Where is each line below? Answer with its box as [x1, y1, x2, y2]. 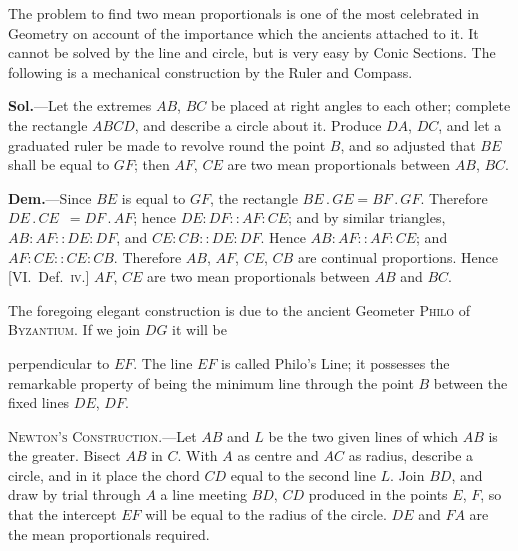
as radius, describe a [348, 445, 474, 466]
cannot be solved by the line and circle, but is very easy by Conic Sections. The [8, 42, 496, 63]
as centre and [237, 445, 319, 466]
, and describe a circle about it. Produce [134, 114, 382, 135]
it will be [172, 319, 227, 340]
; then [133, 154, 170, 175]
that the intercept [8, 504, 117, 525]
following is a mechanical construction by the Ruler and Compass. [8, 61, 413, 82]
